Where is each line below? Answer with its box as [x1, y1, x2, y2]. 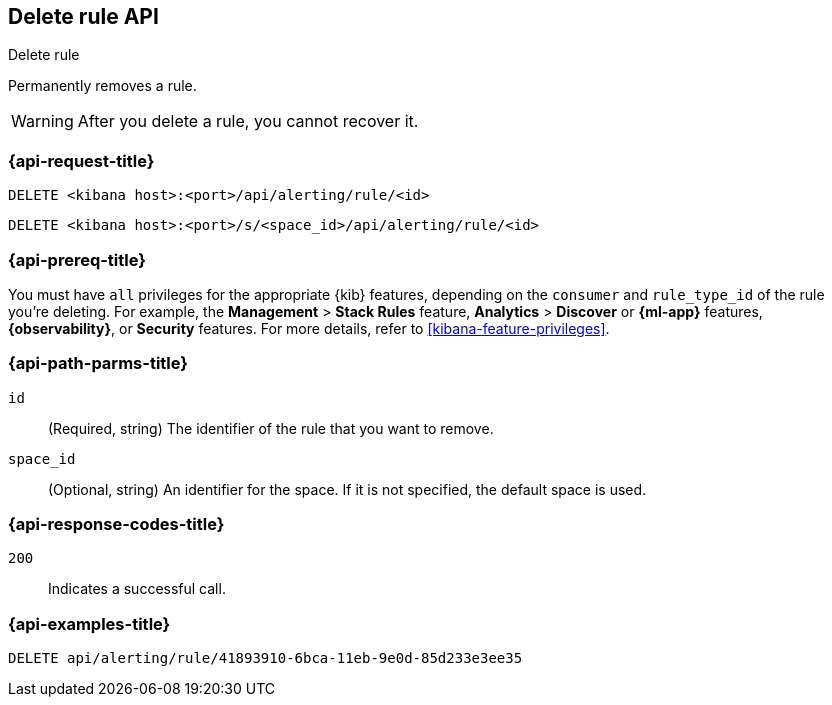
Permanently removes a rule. [8, 77, 197, 95]
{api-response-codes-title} [8, 514, 225, 535]
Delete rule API [8, 4, 159, 29]
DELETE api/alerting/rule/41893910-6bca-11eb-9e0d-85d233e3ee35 [8, 650, 523, 667]
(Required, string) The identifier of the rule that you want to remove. [48, 419, 494, 437]
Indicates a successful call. [48, 580, 226, 598]
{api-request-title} [8, 150, 155, 171]
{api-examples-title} [8, 613, 171, 634]
